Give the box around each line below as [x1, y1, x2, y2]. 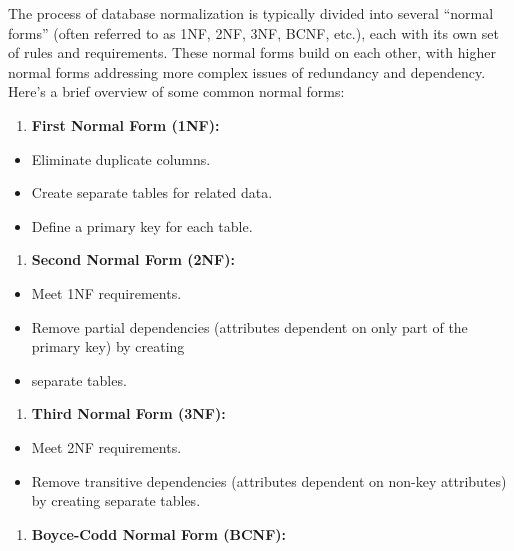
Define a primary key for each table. [31, 215, 253, 236]
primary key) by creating [31, 336, 185, 357]
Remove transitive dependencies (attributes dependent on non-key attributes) [31, 470, 507, 491]
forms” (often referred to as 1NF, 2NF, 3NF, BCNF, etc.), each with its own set [8, 22, 499, 43]
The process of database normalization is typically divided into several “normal [8, 3, 494, 23]
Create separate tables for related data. [31, 182, 273, 203]
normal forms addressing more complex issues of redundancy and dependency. [8, 61, 486, 82]
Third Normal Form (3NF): [31, 403, 226, 424]
